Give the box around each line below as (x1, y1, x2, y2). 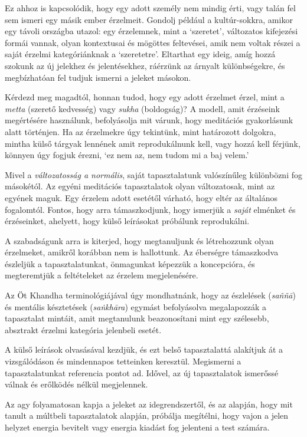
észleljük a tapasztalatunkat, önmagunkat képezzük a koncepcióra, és (5, 257, 255, 270)
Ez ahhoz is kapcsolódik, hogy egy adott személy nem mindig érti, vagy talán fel (5, 2, 296, 14)
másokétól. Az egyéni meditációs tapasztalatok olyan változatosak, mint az (5, 180, 275, 192)
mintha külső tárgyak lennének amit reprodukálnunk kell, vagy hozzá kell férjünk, (5, 137, 301, 149)
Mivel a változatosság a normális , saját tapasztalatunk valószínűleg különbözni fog (5, 168, 302, 180)
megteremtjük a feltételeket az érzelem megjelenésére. (5, 269, 198, 281)
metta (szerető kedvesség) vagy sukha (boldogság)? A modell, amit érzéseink (5, 102, 280, 114)
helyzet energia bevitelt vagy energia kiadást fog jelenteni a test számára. (5, 421, 270, 433)
